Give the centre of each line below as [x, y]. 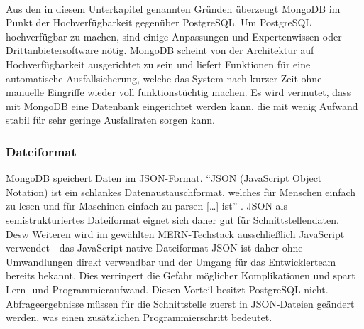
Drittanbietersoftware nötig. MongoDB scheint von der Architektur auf [160, 50]
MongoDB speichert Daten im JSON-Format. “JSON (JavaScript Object [164, 178]
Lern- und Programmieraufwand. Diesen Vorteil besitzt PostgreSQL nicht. [167, 289]
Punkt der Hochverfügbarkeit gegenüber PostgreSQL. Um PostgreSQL [159, 22]
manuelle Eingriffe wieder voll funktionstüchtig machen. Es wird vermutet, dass [178, 92]
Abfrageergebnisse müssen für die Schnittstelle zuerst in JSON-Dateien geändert [180, 303]
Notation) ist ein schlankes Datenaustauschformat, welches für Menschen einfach [181, 192]
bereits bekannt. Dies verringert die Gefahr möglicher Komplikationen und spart [181, 275]
